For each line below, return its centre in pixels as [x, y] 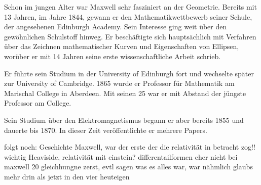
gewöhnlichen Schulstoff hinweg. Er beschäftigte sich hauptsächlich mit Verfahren [130, 36]
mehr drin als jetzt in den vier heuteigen [67, 176]
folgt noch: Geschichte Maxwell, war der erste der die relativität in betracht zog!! [130, 147]
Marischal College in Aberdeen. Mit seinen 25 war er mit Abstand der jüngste [125, 93]
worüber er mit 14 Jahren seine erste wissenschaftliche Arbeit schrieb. [113, 56]
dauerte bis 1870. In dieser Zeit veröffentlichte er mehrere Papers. [106, 130]
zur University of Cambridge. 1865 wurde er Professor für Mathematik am [119, 83]
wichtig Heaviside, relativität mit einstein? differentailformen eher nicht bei [121, 156]
